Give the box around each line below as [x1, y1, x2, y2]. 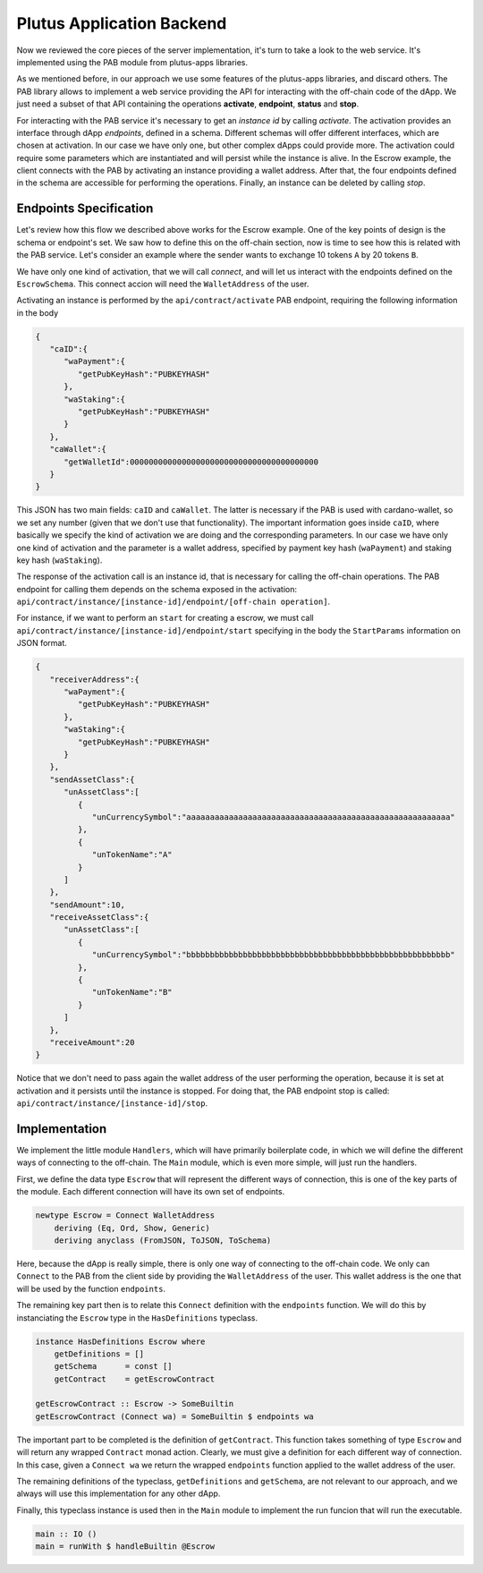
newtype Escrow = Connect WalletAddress [35, 1211, 215, 1220]
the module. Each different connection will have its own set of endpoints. [16, 1186, 285, 1197]
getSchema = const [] [54, 1361, 174, 1372]
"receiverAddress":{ [49, 674, 140, 684]
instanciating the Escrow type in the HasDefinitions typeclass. [16, 1312, 258, 1323]
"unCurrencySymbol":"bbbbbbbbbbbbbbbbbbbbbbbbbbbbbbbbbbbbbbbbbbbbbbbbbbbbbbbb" [91, 949, 455, 960]
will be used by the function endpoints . [16, 1283, 165, 1294]
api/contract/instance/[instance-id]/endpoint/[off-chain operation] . [16, 596, 331, 608]
